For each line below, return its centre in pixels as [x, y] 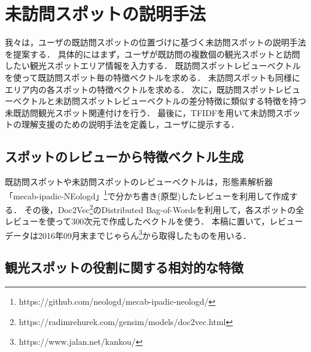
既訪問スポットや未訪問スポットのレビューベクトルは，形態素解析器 [139, 182]
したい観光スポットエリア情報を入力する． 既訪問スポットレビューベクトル [153, 66]
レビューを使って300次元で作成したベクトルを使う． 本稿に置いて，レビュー [154, 221]
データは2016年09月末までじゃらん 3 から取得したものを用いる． [128, 234]
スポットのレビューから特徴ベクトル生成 [124, 157]
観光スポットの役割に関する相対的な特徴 [124, 267]
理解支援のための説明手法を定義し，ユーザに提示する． [130, 124]
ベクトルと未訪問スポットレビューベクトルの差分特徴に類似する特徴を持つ [159, 101]
